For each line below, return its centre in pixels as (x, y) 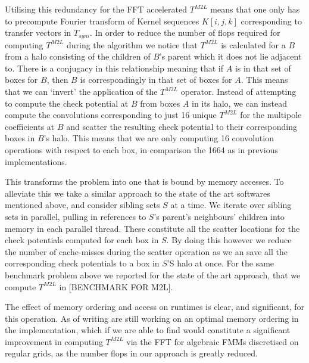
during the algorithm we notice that (132, 44)
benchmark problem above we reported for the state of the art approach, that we (153, 274)
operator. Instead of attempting (238, 91)
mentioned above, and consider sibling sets (82, 205)
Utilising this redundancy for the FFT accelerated (96, 9)
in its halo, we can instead (240, 103)
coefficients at (30, 126)
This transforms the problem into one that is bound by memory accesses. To (144, 182)
